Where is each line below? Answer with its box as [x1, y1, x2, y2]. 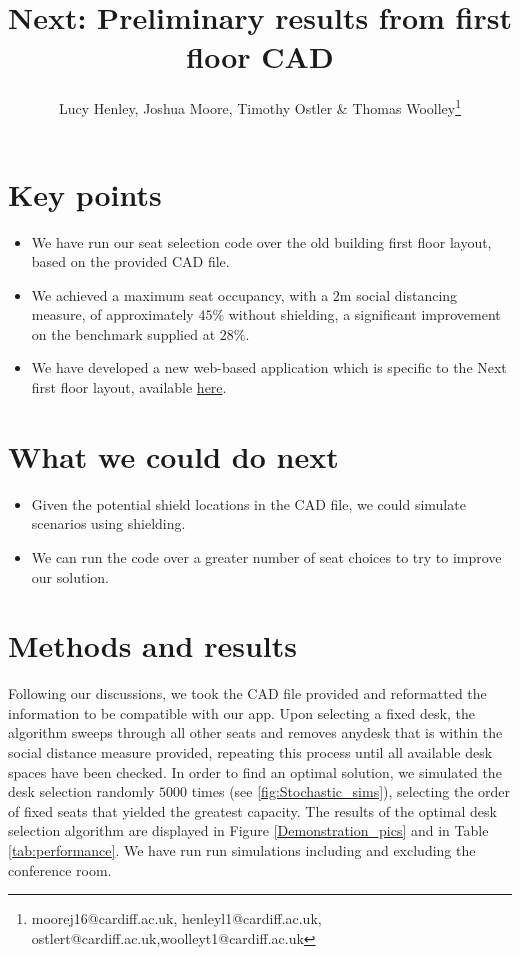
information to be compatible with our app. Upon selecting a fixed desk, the [8, 702, 475, 723]
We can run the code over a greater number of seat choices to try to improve [31, 546, 502, 567]
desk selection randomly [8, 781, 155, 802]
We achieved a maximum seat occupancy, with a [31, 284, 329, 305]
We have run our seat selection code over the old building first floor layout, [31, 231, 492, 252]
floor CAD [186, 36, 334, 77]
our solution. [31, 566, 109, 587]
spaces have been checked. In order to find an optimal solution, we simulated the [8, 761, 502, 782]
